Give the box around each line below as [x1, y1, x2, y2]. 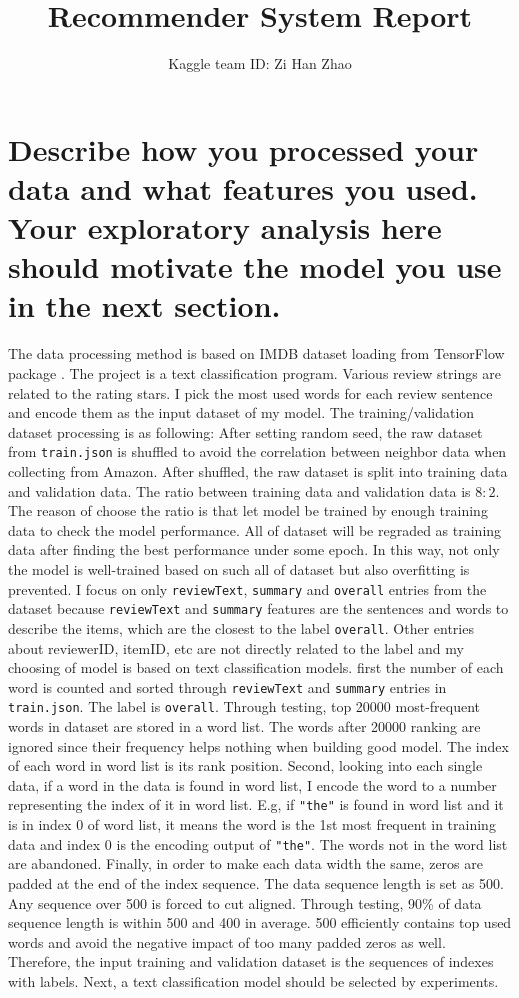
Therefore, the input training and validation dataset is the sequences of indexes [8, 951, 494, 972]
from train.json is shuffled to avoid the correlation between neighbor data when [8, 441, 507, 462]
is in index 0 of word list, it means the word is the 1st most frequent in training [8, 814, 496, 835]
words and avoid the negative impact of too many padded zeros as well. [8, 931, 446, 952]
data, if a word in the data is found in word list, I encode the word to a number [8, 774, 497, 795]
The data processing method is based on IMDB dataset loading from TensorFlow [8, 343, 505, 364]
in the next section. [8, 285, 281, 326]
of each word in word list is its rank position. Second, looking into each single [8, 755, 483, 776]
